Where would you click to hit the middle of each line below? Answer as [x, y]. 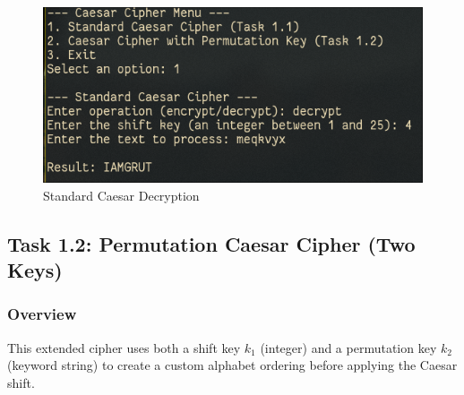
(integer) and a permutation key [348, 347]
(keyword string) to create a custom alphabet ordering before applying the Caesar [232, 365]
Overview [42, 314]
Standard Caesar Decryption [121, 195]
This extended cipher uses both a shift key [124, 347]
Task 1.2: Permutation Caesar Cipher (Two [211, 243]
